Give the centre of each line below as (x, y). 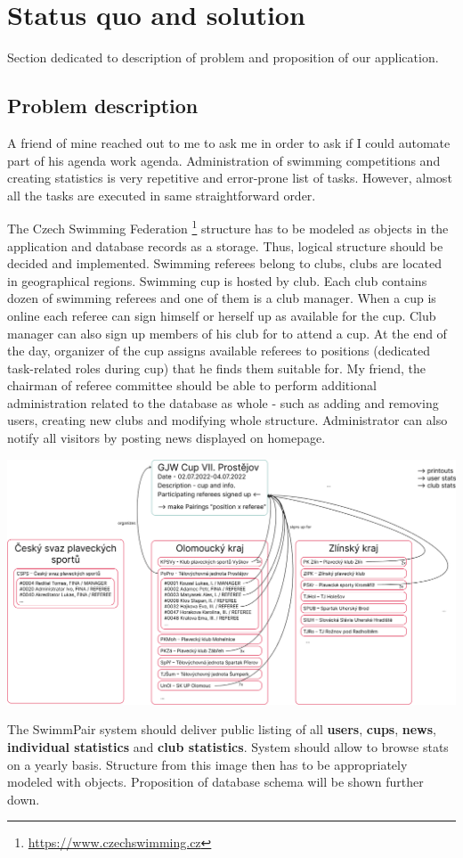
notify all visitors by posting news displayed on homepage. (167, 438)
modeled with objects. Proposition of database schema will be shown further (215, 782)
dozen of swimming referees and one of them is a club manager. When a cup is (222, 298)
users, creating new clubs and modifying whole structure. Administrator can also (227, 420)
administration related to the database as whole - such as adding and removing (223, 402)
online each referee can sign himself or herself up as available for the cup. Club (222, 315)
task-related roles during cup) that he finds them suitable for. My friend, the (216, 368)
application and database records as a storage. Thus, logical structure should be (225, 245)
